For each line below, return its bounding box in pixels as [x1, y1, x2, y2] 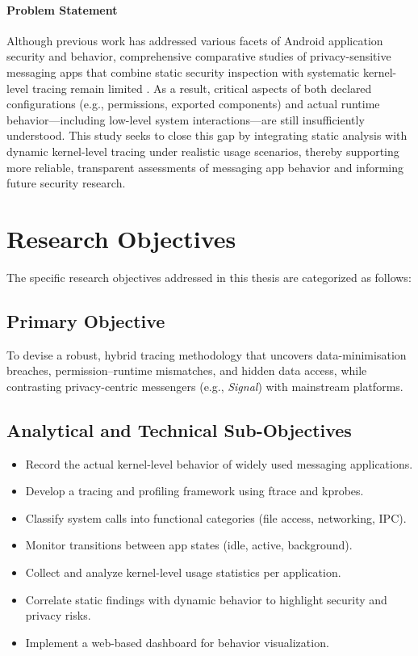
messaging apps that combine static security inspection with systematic [6, 63, 360, 80]
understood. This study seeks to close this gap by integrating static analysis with [6, 127, 408, 144]
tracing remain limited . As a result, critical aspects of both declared [31, 79, 372, 96]
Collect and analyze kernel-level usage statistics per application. [25, 564, 341, 581]
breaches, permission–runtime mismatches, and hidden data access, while [6, 362, 367, 379]
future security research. [6, 175, 126, 191]
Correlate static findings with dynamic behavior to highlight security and [25, 591, 387, 608]
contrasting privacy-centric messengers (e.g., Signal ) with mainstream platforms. [6, 377, 403, 394]
